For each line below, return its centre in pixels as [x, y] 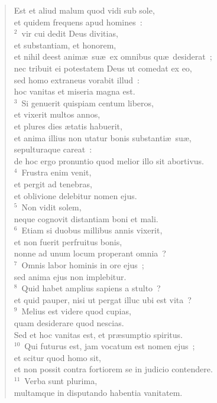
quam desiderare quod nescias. [69, 323]
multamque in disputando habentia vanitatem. [98, 392]
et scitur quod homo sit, [57, 357]
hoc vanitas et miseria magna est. [75, 91]
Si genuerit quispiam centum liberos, [88, 103]
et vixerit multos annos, [57, 114]
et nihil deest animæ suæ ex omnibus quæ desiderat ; [113, 56]
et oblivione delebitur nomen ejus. [75, 195]
